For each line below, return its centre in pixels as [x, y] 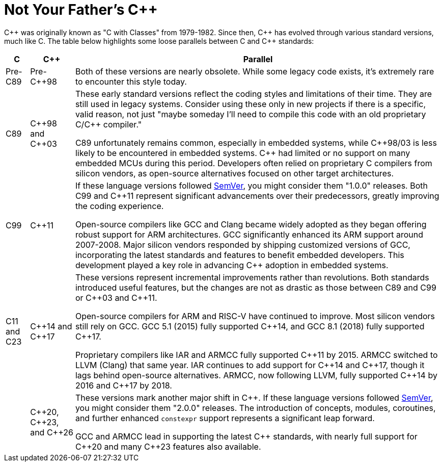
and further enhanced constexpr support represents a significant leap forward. [225, 418]
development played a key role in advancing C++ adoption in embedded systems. [232, 265]
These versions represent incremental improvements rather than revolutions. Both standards [252, 277]
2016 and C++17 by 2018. [123, 385]
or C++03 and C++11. [116, 297]
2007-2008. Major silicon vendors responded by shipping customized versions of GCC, [243, 244]
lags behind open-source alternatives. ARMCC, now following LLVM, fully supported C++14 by [256, 375]
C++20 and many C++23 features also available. [168, 446]
